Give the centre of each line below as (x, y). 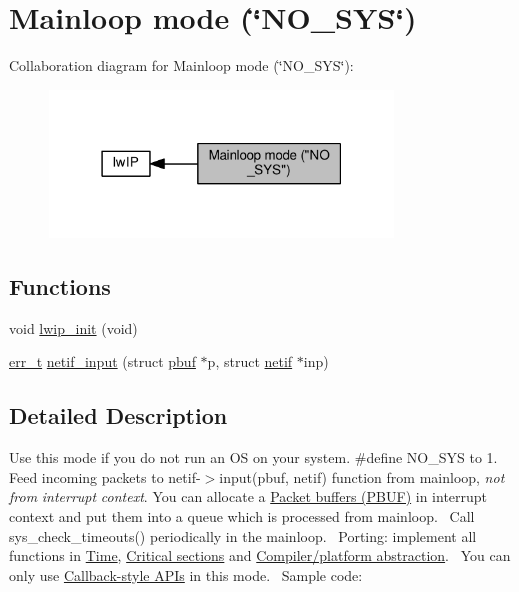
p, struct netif (250, 361)
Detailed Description (118, 415)
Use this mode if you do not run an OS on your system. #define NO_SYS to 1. (253, 457)
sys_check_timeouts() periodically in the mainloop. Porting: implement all (243, 535)
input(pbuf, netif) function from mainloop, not (362, 476)
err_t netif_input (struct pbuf (102, 361)
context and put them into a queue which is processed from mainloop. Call (242, 516)
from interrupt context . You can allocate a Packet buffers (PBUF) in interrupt (248, 496)
